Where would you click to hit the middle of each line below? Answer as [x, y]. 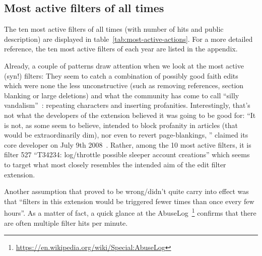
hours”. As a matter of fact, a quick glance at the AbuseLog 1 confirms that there [130, 212]
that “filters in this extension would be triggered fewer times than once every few [129, 201]
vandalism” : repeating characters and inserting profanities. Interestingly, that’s [127, 105]
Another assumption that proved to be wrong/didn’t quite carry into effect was [126, 191]
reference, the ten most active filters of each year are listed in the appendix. [121, 49]
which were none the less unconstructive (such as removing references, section [124, 85]
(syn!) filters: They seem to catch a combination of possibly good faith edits [121, 75]
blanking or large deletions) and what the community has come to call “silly [122, 95]
